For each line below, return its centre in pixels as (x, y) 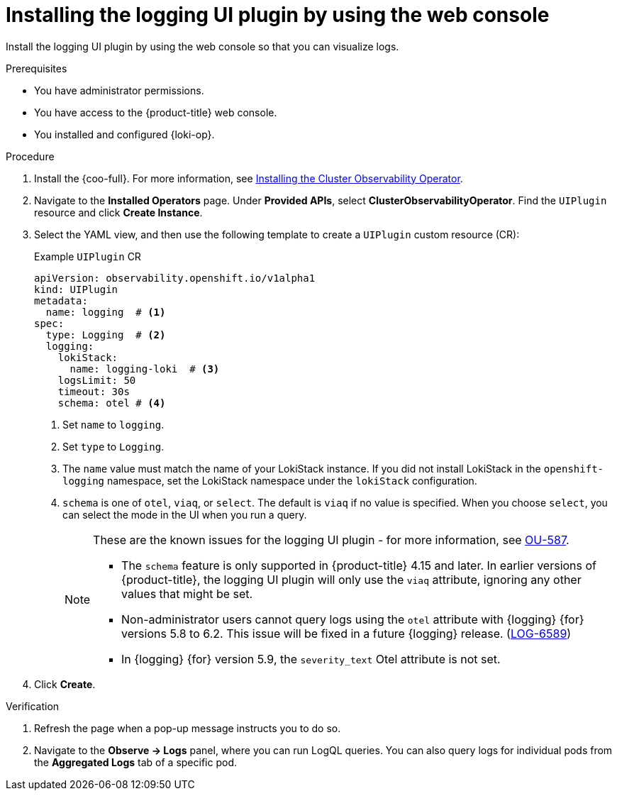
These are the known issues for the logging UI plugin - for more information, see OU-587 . (331, 540)
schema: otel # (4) (112, 403)
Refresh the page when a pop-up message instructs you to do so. (188, 728)
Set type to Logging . (113, 446)
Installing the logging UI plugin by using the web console (278, 15)
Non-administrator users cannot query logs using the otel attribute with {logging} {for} (353, 619)
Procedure (30, 156)
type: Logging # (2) (106, 335)
